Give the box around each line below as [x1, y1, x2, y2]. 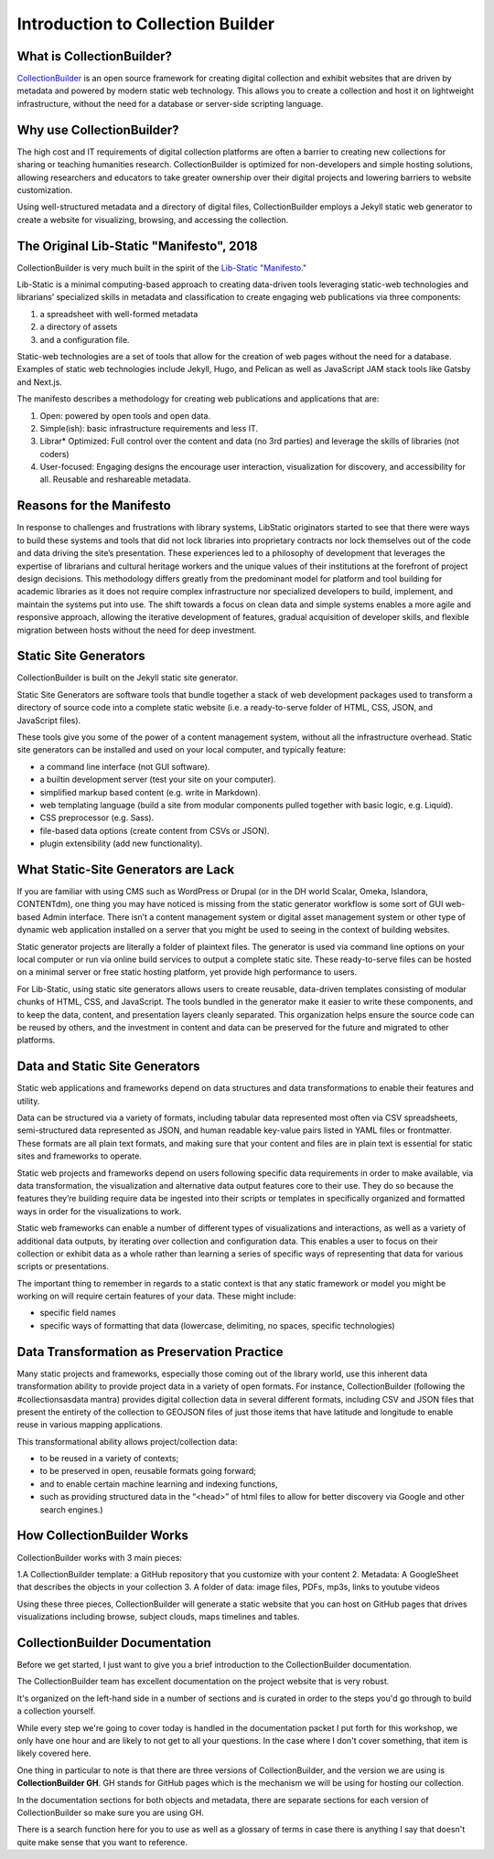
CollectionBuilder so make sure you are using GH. [16, 1807, 205, 1818]
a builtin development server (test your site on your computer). [39, 774, 276, 785]
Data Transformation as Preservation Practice [16, 1344, 284, 1360]
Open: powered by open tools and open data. [39, 410, 210, 421]
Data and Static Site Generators [16, 1059, 200, 1074]
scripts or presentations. [16, 1261, 110, 1272]
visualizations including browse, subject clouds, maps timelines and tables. [16, 1611, 300, 1622]
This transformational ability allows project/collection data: [16, 1436, 238, 1447]
